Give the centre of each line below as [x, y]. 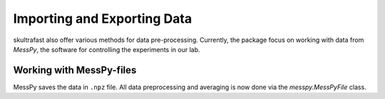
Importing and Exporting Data [103, 19]
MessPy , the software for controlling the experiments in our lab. [107, 49]
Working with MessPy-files [75, 70]
